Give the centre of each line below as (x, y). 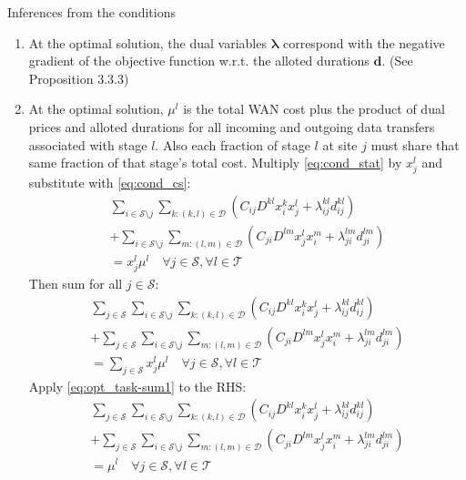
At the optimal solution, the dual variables (147, 42)
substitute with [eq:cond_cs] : (110, 183)
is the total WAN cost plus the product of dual (314, 109)
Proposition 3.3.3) (79, 78)
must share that (415, 144)
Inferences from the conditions (91, 12)
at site (340, 144)
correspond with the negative (364, 42)
